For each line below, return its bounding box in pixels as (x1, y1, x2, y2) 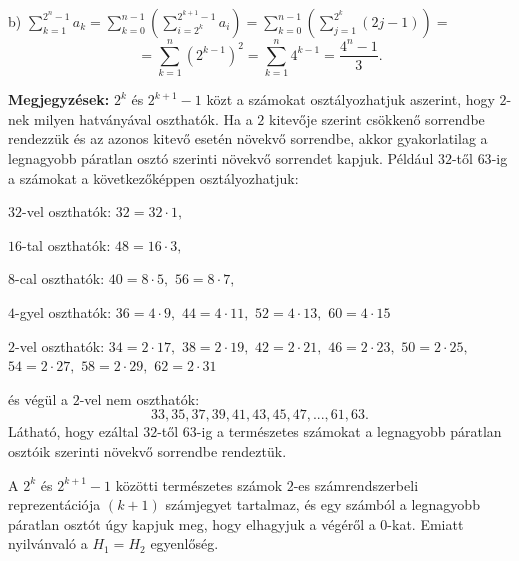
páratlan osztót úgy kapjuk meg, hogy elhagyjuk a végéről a (8, 513, 376, 534)
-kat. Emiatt (387, 513, 464, 534)
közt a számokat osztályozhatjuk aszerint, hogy (206, 89, 495, 110)
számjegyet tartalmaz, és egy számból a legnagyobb (165, 494, 480, 515)
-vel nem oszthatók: (79, 388, 200, 409)
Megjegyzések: (8, 89, 110, 110)
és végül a (8, 388, 68, 409)
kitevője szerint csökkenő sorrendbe (269, 108, 485, 129)
